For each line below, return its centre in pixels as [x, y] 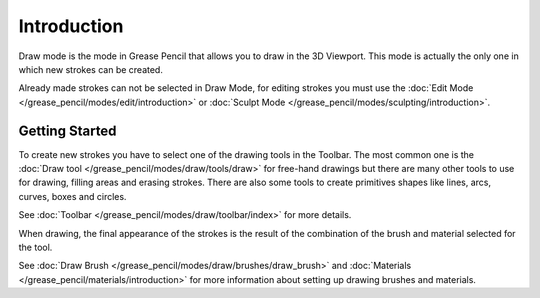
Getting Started [67, 130]
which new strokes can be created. [91, 69]
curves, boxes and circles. [72, 196]
